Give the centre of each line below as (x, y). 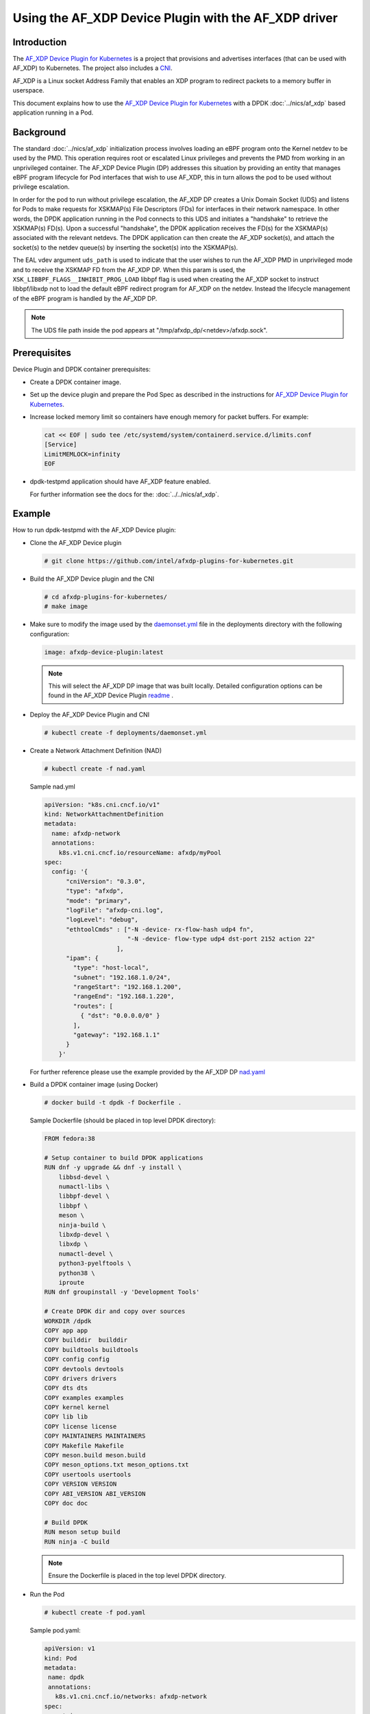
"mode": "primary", (99, 901)
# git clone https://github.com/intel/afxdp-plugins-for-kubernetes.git (169, 561)
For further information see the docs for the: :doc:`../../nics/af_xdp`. (124, 494)
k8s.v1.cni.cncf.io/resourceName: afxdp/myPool (140, 853)
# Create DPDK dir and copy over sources (115, 1312)
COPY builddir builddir (86, 1340)
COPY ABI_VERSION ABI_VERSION (95, 1494)
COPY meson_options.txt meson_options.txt (116, 1465)
